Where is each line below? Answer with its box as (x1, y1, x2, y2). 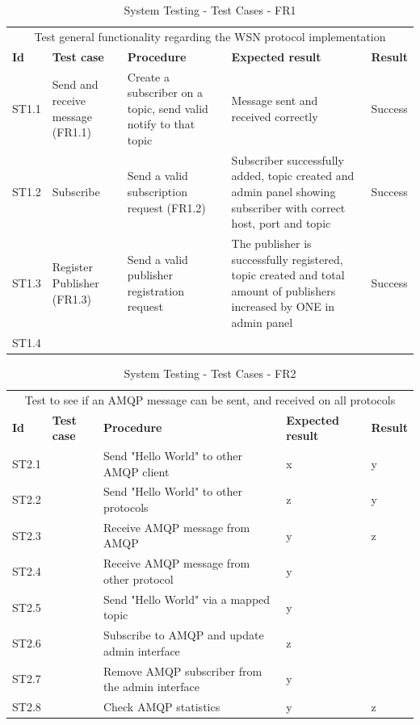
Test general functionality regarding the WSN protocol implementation (34, 27, 386, 44)
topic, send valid (127, 99, 208, 116)
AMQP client (103, 463, 170, 480)
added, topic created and (231, 167, 355, 184)
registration (127, 282, 184, 299)
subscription (127, 182, 187, 199)
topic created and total (231, 266, 345, 283)
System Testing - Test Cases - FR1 (124, 2, 296, 18)
